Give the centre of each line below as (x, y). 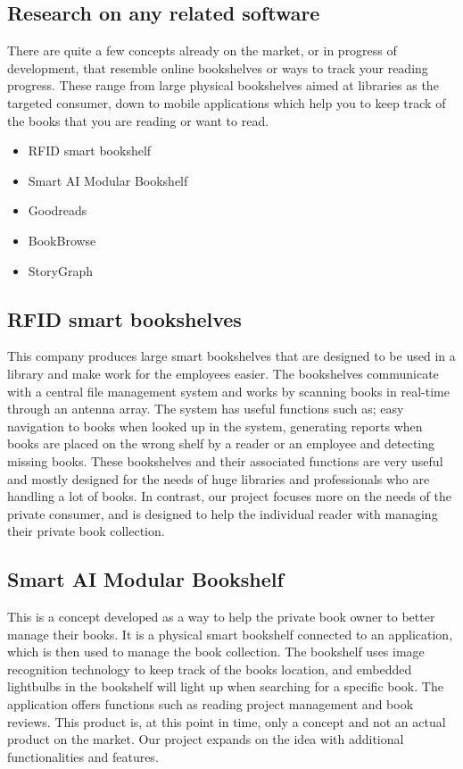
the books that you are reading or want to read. (138, 120)
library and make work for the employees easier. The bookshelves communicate (223, 373)
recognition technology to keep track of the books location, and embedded (210, 669)
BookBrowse (62, 240)
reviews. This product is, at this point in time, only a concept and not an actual (227, 721)
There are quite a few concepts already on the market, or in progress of (202, 50)
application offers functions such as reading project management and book (211, 704)
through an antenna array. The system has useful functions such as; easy (206, 409)
